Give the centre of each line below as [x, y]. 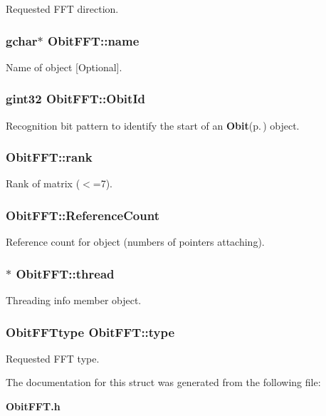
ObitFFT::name [94, 40]
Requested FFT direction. [62, 9]
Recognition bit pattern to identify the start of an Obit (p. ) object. [153, 125]
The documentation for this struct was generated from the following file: [163, 382]
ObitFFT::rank [49, 157]
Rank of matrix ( [43, 183]
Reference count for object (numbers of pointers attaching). [135, 242]
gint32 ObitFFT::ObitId [75, 99]
